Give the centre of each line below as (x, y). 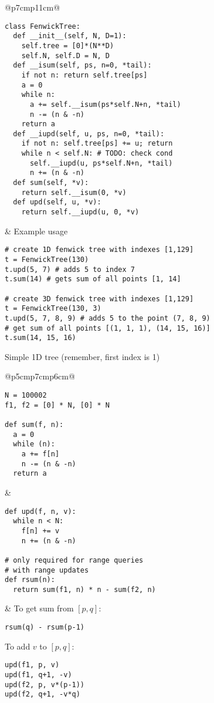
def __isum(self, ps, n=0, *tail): (82, 65)
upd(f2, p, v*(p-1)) (45, 684)
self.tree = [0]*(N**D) (68, 46)
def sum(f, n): (34, 425)
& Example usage (36, 231)
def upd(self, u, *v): (57, 202)
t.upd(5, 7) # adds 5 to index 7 (70, 269)
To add (18, 646)
